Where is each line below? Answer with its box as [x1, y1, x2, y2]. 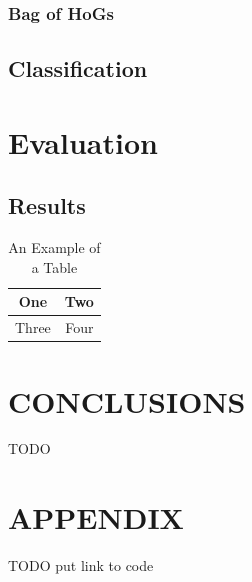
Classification [8, 53, 148, 84]
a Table [31, 256, 78, 277]
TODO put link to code [8, 555, 154, 576]
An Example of [8, 237, 101, 258]
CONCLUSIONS [8, 380, 246, 421]
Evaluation [8, 121, 158, 162]
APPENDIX [8, 497, 184, 538]
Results [8, 190, 86, 221]
